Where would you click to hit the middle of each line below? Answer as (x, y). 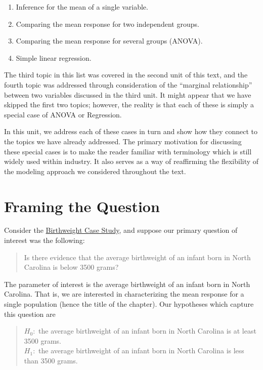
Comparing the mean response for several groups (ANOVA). (109, 41)
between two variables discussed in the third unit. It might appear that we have (128, 94)
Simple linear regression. (54, 57)
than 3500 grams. (51, 360)
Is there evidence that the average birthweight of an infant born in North (137, 257)
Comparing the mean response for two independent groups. (107, 24)
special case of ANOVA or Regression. (63, 114)
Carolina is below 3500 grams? (71, 267)
